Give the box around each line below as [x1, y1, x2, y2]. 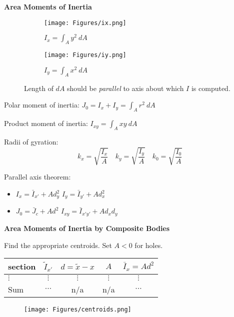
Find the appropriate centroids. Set [4, 239, 112, 250]
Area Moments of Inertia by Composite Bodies [4, 222, 170, 233]
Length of [24, 82, 53, 93]
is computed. [191, 82, 230, 93]
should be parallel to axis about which [67, 82, 184, 93]
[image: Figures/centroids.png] [24, 306, 131, 313]
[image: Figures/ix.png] [44, 19, 126, 26]
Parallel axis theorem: [4, 171, 71, 182]
